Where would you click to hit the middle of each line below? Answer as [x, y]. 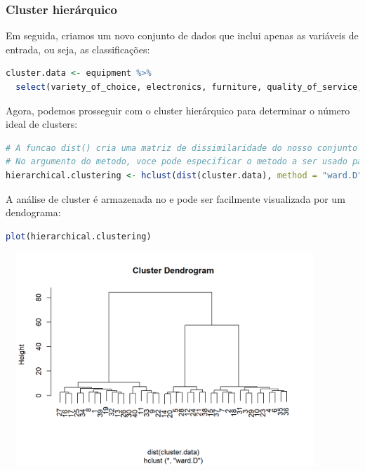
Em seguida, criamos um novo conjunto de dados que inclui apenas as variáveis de [182, 35]
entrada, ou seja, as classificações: [78, 49]
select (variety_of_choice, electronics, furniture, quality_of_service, [189, 87]
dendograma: [33, 212]
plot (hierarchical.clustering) [79, 236]
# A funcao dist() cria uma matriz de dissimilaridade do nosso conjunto [182, 148]
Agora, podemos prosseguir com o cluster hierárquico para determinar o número [178, 110]
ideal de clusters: [42, 124]
